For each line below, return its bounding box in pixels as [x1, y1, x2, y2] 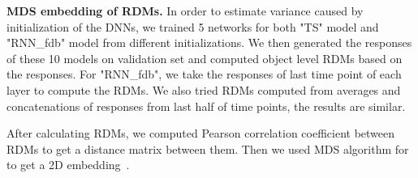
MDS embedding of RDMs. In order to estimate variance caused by [6, 2, 364, 19]
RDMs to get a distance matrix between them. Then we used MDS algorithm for [6, 140, 409, 157]
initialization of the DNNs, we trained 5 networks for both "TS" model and [6, 18, 379, 35]
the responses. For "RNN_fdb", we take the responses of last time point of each [6, 66, 402, 83]
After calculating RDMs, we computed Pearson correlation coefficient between [6, 125, 395, 142]
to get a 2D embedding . [6, 156, 130, 173]
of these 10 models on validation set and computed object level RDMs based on [6, 49, 403, 66]
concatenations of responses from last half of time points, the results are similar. [6, 97, 406, 114]
